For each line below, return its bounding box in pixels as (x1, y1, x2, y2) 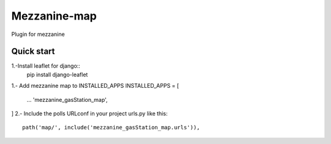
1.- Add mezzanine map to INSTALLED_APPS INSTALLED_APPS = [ (11, 82, 179, 90)
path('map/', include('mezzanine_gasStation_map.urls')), (22, 124, 200, 131)
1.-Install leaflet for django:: (11, 62, 81, 70)
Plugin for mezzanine (11, 31, 65, 38)
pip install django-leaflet (26, 71, 88, 78)
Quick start (11, 46, 55, 57)
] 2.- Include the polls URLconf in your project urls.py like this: (11, 110, 168, 117)
